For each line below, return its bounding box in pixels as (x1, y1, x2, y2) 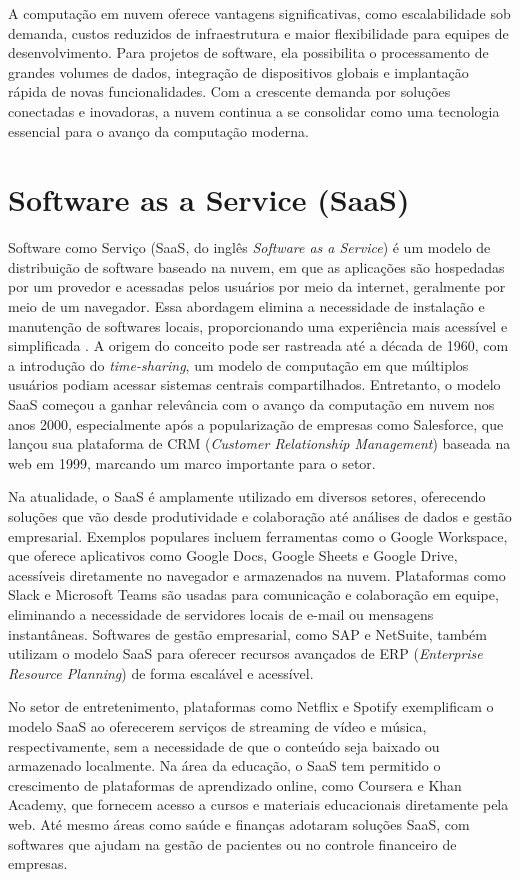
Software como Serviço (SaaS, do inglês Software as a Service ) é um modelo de (8, 237, 491, 258)
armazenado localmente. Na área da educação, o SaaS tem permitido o (8, 755, 441, 776)
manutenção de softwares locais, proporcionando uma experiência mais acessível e (8, 315, 508, 336)
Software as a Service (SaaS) (8, 179, 410, 220)
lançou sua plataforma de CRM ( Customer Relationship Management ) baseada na (8, 433, 511, 454)
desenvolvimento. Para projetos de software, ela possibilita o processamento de (8, 42, 489, 63)
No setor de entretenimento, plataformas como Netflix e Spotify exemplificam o (8, 696, 494, 717)
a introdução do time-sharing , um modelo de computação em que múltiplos (8, 354, 469, 375)
